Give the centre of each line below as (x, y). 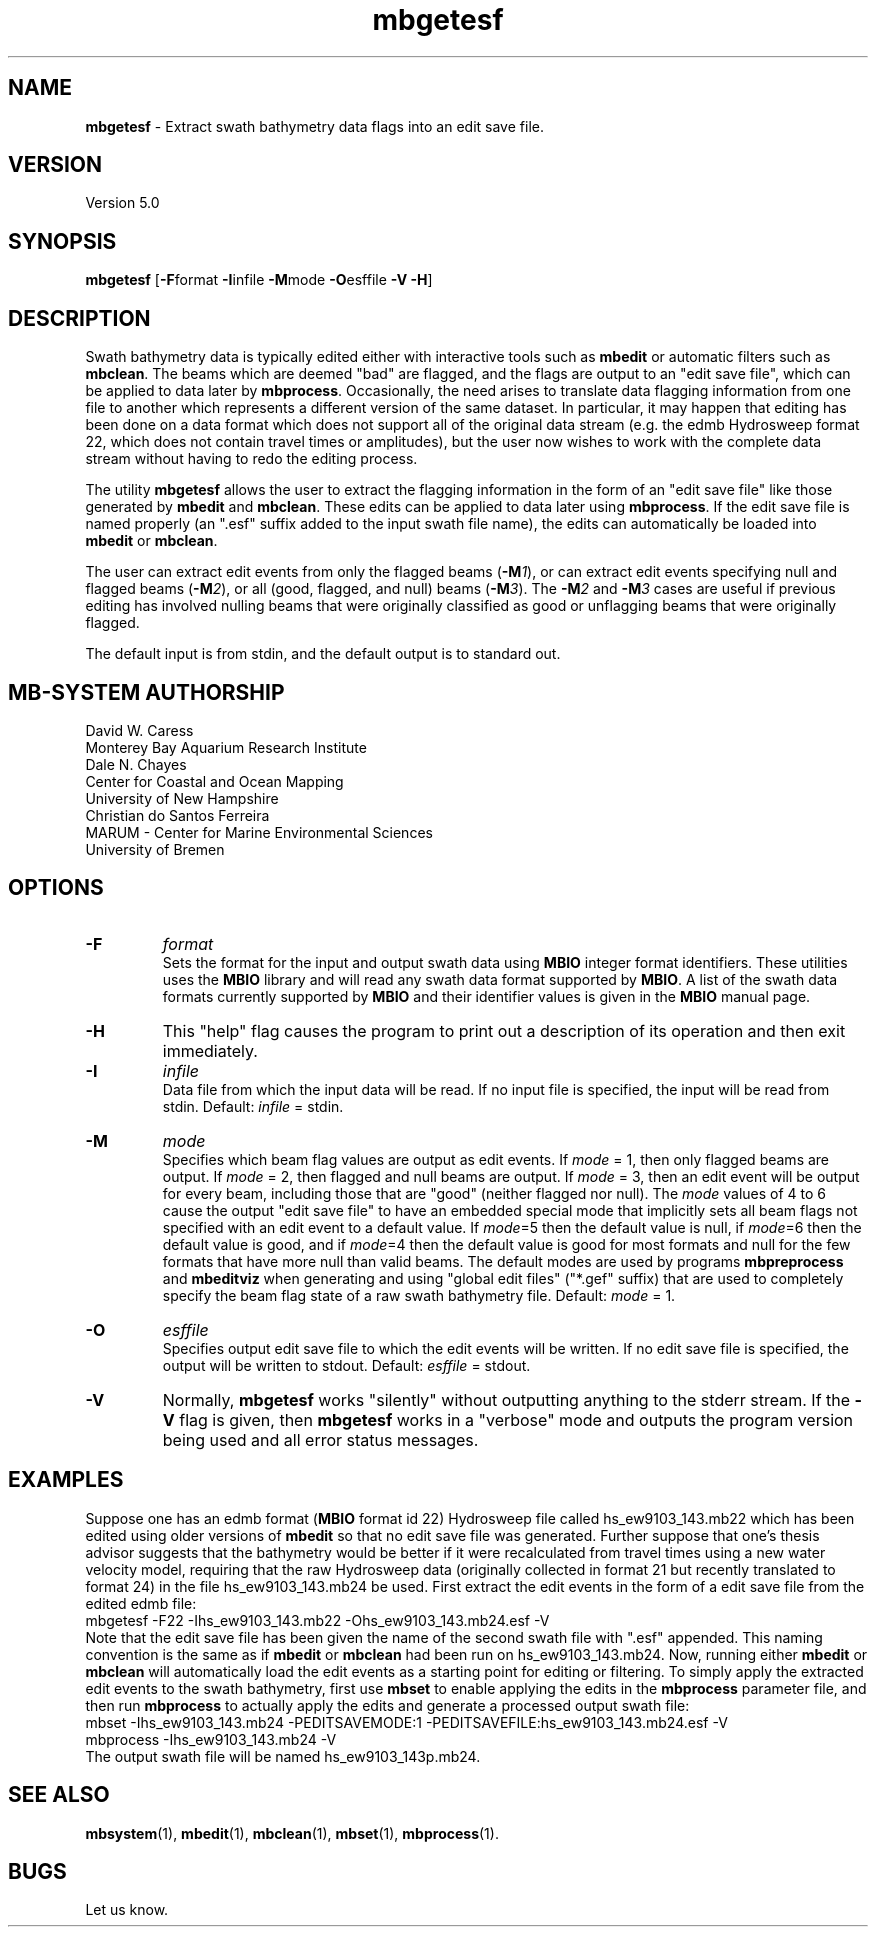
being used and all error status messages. (320, 1439)
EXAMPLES (66, 1480)
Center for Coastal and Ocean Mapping (214, 781)
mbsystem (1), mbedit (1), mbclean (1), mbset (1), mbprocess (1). (292, 1833)
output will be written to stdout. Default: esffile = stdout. (346, 1365)
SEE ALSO (59, 1795)
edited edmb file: (141, 1603)
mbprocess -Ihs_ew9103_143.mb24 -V (211, 1739)
